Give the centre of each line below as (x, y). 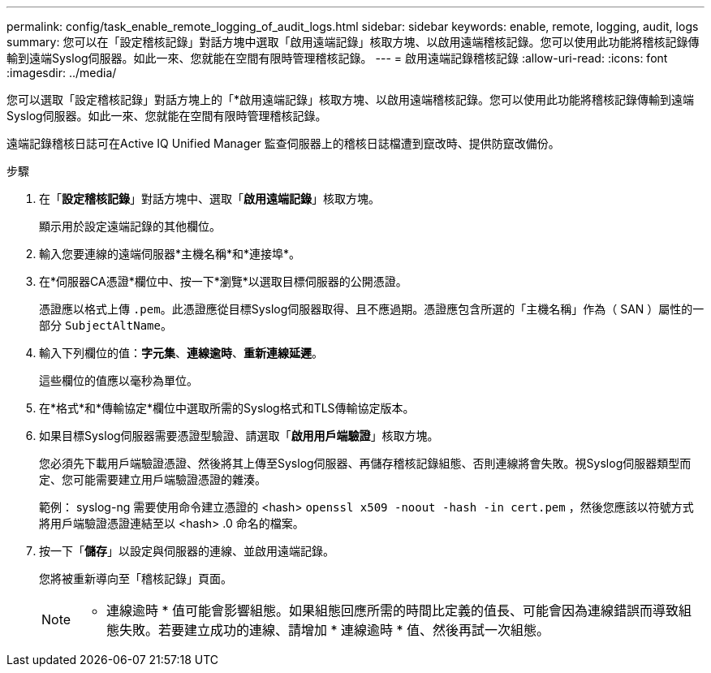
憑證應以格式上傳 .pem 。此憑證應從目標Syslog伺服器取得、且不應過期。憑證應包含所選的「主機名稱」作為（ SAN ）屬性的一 (372, 309)
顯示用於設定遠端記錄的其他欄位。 (130, 226)
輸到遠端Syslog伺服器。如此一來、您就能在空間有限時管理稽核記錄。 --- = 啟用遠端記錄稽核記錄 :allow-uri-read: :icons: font (337, 58)
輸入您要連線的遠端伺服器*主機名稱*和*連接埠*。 (170, 254)
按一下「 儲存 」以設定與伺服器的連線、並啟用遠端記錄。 (187, 551)
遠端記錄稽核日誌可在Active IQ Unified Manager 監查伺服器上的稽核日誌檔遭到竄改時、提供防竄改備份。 (283, 143)
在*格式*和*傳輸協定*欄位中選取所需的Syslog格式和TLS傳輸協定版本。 (227, 408)
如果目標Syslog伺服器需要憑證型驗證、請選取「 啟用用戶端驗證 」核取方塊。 (239, 436)
